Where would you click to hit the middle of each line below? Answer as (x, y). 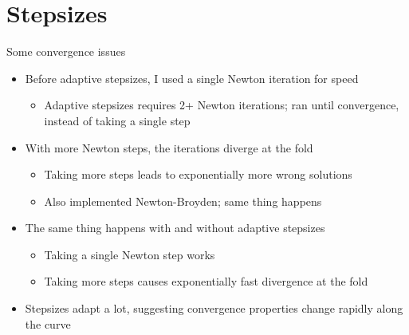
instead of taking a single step (117, 120)
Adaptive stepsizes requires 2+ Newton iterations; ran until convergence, (222, 105)
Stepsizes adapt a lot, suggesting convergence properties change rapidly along (214, 308)
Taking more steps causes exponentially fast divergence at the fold (206, 281)
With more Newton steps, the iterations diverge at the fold (169, 147)
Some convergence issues (66, 51)
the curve (48, 323)
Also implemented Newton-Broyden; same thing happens (183, 201)
